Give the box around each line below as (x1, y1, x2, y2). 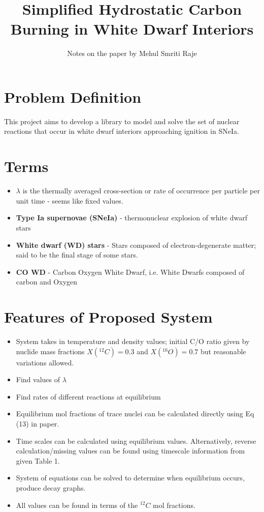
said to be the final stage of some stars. (16, 249, 138, 260)
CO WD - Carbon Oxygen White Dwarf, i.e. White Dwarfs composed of (16, 266, 245, 277)
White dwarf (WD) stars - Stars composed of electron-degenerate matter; (16, 239, 256, 250)
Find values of (16, 374, 60, 385)
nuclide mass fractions (16, 346, 85, 356)
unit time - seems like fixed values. (16, 195, 123, 206)
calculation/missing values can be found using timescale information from (16, 445, 245, 456)
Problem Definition (4, 86, 142, 107)
